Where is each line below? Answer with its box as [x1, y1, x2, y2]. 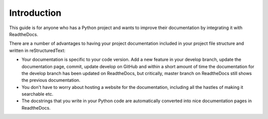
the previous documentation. [21, 77, 80, 83]
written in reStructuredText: [9, 47, 66, 53]
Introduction [9, 7, 62, 18]
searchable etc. [21, 91, 54, 97]
